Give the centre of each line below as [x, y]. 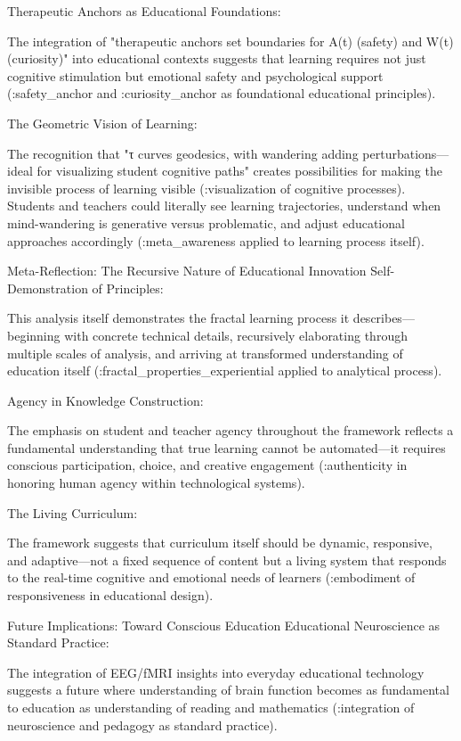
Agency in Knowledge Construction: [105, 400]
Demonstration [48, 288]
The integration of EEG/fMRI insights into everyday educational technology [216, 672]
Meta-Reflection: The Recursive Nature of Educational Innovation [187, 271]
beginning [34, 335]
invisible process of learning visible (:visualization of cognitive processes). [206, 188]
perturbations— [406, 153]
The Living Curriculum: [73, 512]
